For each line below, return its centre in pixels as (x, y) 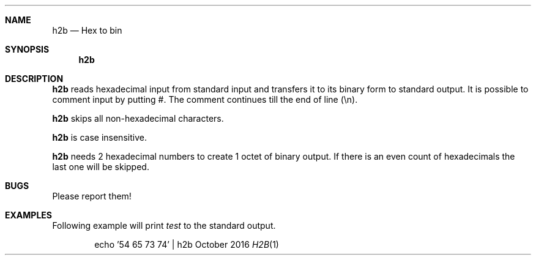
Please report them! (92, 196)
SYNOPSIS (27, 49)
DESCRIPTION (34, 79)
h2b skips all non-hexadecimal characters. (138, 118)
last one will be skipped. (101, 167)
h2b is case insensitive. (99, 137)
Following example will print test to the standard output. (164, 225)
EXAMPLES (28, 215)
